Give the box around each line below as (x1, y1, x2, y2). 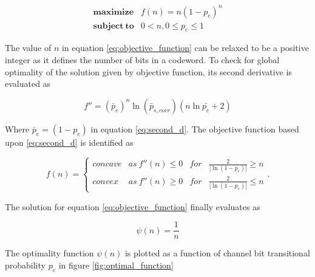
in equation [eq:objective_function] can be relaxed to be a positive (61, 41, 309, 54)
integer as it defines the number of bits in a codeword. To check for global (5, 53, 280, 66)
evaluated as (5, 77, 51, 90)
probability (5, 258, 46, 271)
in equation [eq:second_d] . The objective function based (90, 122, 299, 135)
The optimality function (5, 247, 94, 259)
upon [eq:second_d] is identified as (5, 135, 134, 148)
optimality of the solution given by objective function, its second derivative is (5, 65, 292, 78)
